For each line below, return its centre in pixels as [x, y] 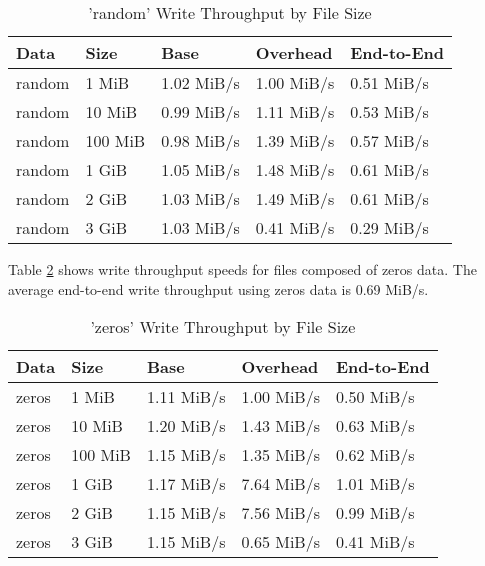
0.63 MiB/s [375, 426]
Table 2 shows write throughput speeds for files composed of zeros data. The [242, 269]
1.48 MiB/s [295, 169]
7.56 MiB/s [280, 513]
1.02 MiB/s [200, 82]
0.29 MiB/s [389, 227]
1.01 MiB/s [375, 484]
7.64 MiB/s [280, 484]
